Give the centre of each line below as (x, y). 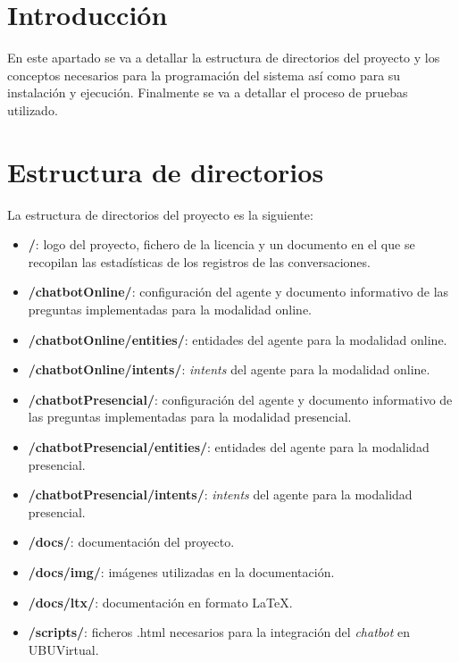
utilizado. (33, 109)
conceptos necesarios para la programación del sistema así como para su (204, 75)
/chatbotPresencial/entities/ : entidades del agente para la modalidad (229, 446)
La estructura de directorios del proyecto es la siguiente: (160, 214)
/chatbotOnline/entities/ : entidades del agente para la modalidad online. (238, 339)
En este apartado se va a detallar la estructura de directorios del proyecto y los (224, 58)
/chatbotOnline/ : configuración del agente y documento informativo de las (238, 292)
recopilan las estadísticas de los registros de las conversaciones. (199, 261)
